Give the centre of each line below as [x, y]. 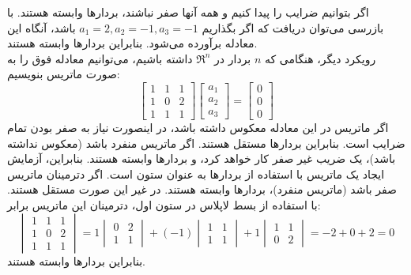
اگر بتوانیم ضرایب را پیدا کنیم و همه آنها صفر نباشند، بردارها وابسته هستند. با [188, 12]
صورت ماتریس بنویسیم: [64, 74]
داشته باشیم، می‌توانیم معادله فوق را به [100, 58]
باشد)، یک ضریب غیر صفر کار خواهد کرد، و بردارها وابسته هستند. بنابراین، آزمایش [202, 158]
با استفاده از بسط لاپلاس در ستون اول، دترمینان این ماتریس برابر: [164, 205]
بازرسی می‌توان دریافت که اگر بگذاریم [293, 27]
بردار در [233, 58]
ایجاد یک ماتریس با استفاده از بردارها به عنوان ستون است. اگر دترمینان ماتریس [196, 173]
